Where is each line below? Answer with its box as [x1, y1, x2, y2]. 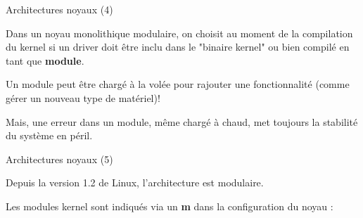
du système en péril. [6, 128, 93, 143]
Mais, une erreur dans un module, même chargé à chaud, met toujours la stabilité [6, 114, 358, 129]
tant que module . [6, 53, 84, 68]
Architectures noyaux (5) [6, 151, 113, 166]
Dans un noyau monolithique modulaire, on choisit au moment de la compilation [6, 25, 353, 40]
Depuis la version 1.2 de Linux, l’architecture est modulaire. [6, 175, 264, 190]
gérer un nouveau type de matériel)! [6, 90, 160, 105]
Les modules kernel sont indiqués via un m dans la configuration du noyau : [6, 198, 333, 213]
